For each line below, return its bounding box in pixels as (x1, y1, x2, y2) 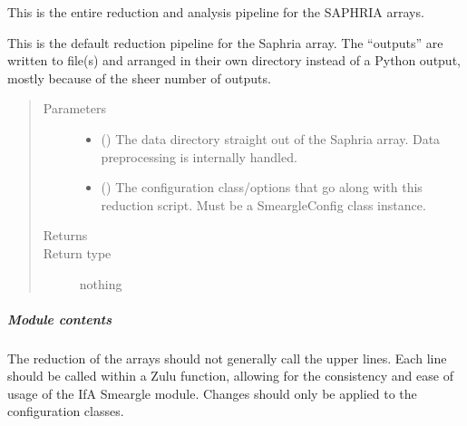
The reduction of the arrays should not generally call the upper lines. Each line (7, 348, 447, 367)
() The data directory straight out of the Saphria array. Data (101, 129, 441, 148)
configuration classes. (7, 402, 124, 421)
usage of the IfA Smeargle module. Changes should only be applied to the (7, 383, 417, 402)
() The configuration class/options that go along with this (101, 178, 423, 197)
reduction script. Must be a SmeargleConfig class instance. (101, 195, 426, 214)
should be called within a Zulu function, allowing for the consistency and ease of (7, 366, 453, 385)
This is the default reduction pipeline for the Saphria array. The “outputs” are (7, 33, 443, 52)
